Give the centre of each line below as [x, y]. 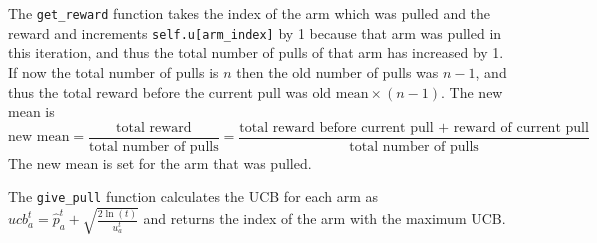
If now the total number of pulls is [113, 71]
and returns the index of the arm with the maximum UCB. [324, 218]
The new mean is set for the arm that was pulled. [160, 162]
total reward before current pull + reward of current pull [414, 127]
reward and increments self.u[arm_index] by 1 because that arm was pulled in [255, 32]
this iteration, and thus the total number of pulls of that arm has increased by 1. [256, 52]
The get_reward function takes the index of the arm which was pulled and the [249, 13]
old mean [340, 93]
